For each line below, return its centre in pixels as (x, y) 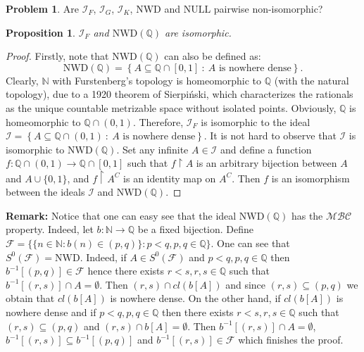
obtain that (30, 298)
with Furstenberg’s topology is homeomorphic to (157, 80)
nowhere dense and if (51, 312)
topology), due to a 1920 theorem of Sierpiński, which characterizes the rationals (180, 94)
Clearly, (22, 80)
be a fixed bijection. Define (196, 229)
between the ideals (45, 192)
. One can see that (250, 243)
